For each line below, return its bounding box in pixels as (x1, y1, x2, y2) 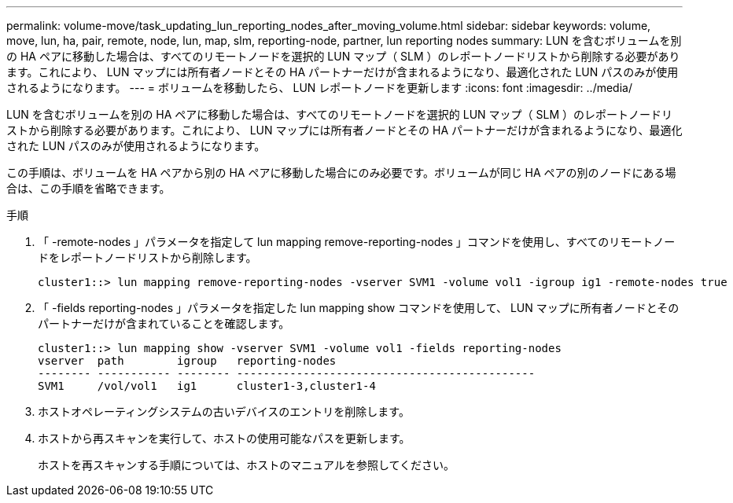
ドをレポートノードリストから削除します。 (38, 251, 257, 264)
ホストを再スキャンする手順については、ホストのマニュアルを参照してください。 (38, 458, 455, 472)
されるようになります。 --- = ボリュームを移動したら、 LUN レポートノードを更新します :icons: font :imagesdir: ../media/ (6, 81, 632, 94)
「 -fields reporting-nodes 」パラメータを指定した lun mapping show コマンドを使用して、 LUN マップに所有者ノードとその (38, 301, 680, 314)
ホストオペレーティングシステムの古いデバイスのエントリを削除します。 (38, 405, 410, 418)
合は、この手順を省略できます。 (6, 182, 171, 195)
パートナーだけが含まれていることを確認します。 (38, 317, 290, 330)
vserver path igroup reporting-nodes (38, 354, 337, 367)
